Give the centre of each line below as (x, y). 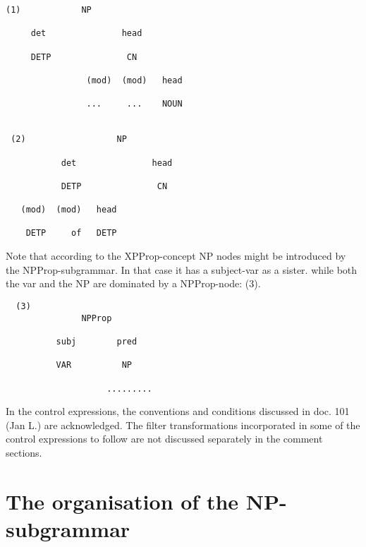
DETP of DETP (71, 233)
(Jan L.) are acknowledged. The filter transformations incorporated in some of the (183, 425)
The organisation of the (122, 501)
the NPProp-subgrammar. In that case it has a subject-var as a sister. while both (182, 269)
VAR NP (94, 365)
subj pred (97, 341)
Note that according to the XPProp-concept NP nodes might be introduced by (176, 256)
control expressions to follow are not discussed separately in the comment (164, 439)
